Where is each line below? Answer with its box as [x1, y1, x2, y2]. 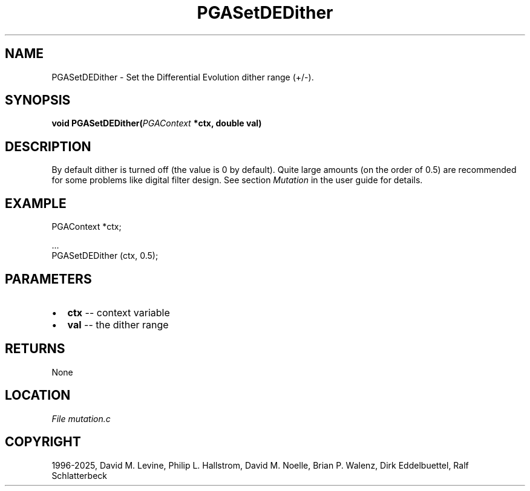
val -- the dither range [67, 318, 169, 331]
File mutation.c [51, 413, 111, 424]
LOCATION [5, 388, 71, 403]
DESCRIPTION [5, 138, 91, 154]
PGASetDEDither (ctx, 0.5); [51, 250, 159, 261]
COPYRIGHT [5, 434, 81, 450]
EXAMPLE [5, 195, 67, 211]
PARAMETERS [5, 271, 92, 287]
